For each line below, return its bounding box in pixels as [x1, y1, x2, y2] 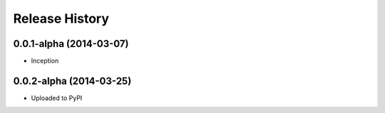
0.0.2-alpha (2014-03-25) [13, 75, 132, 87]
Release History [13, 11, 110, 26]
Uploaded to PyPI [31, 93, 83, 102]
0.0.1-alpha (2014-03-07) [13, 38, 129, 50]
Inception [31, 57, 59, 65]
